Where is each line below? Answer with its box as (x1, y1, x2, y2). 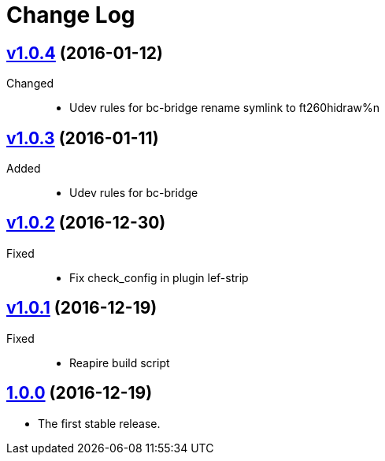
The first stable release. (38, 416, 161, 430)
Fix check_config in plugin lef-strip (69, 270, 249, 284)
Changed (6, 76, 54, 91)
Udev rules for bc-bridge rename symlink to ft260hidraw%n (69, 101, 379, 115)
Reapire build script (69, 355, 170, 370)
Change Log (6, 2, 135, 28)
